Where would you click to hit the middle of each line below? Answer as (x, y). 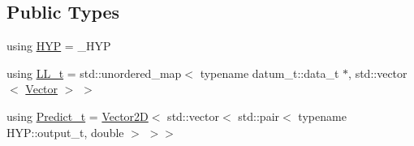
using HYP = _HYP (59, 46)
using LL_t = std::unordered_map (94, 73)
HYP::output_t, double (65, 132)
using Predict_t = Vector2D (78, 116)
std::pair (259, 116)
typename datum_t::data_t (270, 73)
